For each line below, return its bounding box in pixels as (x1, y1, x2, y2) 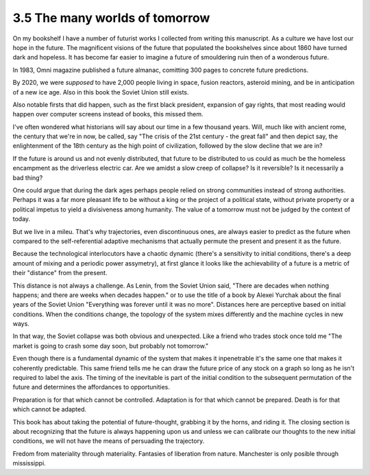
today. (12, 215, 31, 223)
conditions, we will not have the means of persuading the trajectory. (12, 437, 205, 445)
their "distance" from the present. (12, 269, 108, 277)
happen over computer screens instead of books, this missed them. (12, 110, 203, 118)
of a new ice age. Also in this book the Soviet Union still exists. (12, 88, 189, 96)
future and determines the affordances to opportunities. (12, 383, 171, 391)
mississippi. (12, 459, 46, 467)
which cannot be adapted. (12, 405, 87, 413)
